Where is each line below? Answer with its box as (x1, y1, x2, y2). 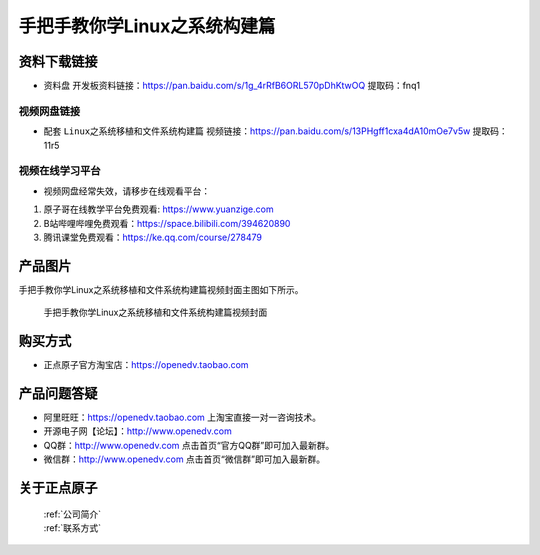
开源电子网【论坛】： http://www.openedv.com (43, 425, 232, 437)
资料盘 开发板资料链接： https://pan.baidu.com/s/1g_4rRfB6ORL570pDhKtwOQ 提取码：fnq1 (43, 80, 420, 92)
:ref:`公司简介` (43, 508, 102, 520)
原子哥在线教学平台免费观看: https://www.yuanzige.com (43, 203, 274, 215)
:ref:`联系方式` (43, 521, 102, 534)
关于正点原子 (18, 480, 98, 496)
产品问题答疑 (18, 385, 98, 402)
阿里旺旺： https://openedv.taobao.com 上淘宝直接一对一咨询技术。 (43, 411, 322, 424)
